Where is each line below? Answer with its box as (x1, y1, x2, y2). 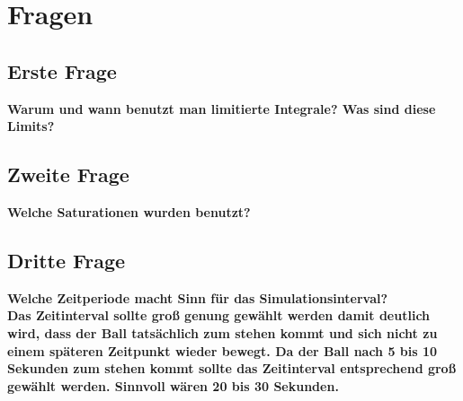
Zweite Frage (7, 161, 129, 188)
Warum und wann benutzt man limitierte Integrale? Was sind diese (7, 99, 436, 118)
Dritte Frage (7, 246, 126, 274)
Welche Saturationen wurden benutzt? (7, 202, 251, 221)
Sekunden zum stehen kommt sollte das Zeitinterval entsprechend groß (7, 359, 457, 378)
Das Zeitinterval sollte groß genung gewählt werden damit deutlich (7, 306, 431, 325)
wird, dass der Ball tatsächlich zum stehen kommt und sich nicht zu (7, 323, 438, 342)
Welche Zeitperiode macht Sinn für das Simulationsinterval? (7, 288, 388, 307)
